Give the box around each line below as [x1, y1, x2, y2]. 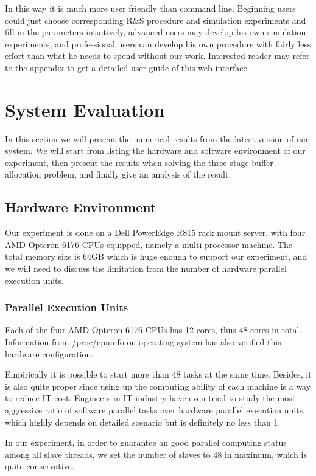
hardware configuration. [5, 347, 94, 360]
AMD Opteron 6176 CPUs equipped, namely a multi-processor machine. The [5, 238, 293, 250]
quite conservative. [5, 460, 74, 472]
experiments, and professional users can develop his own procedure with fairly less [5, 37, 311, 50]
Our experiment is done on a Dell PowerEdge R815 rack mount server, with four [5, 226, 306, 239]
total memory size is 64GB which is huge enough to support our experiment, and [5, 250, 307, 263]
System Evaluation [5, 97, 165, 122]
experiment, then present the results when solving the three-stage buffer [5, 156, 273, 168]
